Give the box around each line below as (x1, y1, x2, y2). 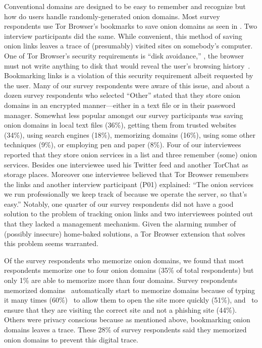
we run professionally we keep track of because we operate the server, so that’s (4, 189, 247, 199)
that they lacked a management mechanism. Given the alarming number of (4, 218, 236, 229)
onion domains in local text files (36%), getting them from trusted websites (4, 120, 237, 130)
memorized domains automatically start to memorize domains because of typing (4, 284, 255, 295)
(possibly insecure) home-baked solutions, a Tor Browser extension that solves (4, 228, 245, 239)
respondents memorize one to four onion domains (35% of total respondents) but (4, 265, 254, 275)
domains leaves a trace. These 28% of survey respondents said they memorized (4, 324, 247, 334)
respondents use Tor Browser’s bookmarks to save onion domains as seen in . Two (4, 21, 257, 31)
